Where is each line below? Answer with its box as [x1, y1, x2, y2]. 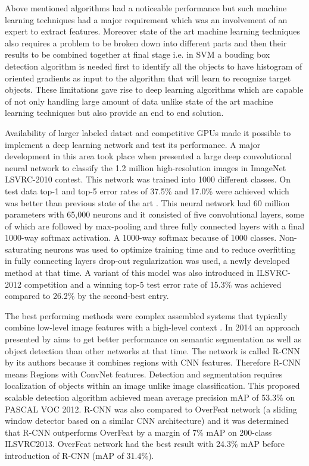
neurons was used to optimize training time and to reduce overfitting [45, 243, 296, 255]
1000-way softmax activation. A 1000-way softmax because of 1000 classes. [5, 231, 277, 244]
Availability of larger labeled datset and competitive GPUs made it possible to [5, 126, 291, 138]
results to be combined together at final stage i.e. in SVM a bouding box [5, 48, 270, 61]
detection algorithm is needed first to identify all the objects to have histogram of [5, 59, 302, 72]
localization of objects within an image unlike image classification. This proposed [5, 379, 300, 392]
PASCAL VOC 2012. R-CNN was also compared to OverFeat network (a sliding [5, 402, 297, 415]
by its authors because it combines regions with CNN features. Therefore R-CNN [5, 356, 301, 369]
